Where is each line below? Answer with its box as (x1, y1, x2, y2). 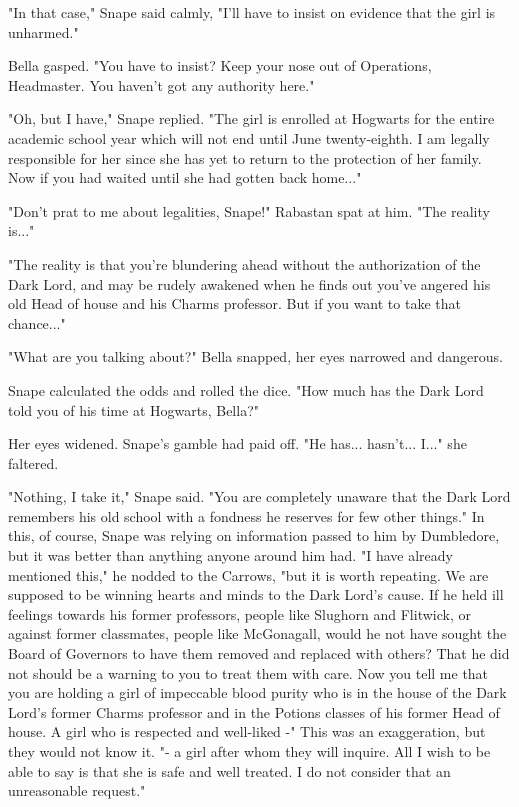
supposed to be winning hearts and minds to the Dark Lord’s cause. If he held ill (8, 584, 504, 605)
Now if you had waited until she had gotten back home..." (8, 167, 362, 188)
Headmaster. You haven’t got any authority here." (8, 74, 315, 95)
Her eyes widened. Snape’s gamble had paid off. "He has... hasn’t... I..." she (8, 433, 467, 454)
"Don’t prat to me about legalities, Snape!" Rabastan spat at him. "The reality (8, 200, 490, 221)
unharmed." (8, 21, 79, 42)
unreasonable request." (8, 780, 146, 801)
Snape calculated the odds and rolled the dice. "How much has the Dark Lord (8, 379, 484, 400)
